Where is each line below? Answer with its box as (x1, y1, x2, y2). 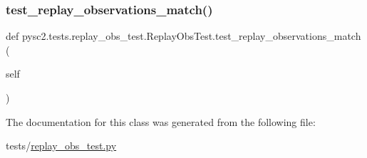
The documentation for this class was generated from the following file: (6, 114, 316, 129)
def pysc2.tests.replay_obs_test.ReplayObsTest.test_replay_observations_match (6, 28, 361, 43)
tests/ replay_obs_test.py (6, 138, 117, 153)
